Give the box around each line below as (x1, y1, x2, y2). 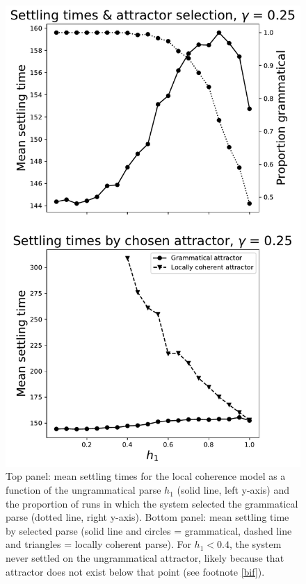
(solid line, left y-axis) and (177, 483, 290, 497)
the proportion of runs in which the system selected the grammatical (6, 496, 298, 510)
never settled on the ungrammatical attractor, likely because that (6, 551, 284, 565)
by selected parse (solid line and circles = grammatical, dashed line (6, 523, 292, 537)
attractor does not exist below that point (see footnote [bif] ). (6, 564, 265, 578)
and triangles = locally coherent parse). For (6, 537, 191, 551)
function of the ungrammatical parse (6, 483, 161, 497)
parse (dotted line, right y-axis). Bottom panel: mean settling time (6, 510, 289, 524)
